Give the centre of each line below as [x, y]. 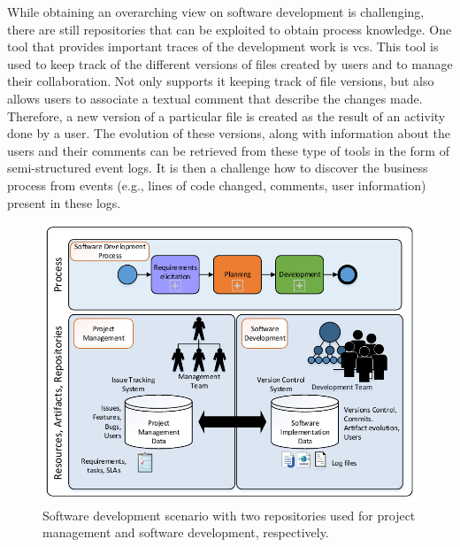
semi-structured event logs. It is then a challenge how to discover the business [218, 168]
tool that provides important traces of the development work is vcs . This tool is [223, 46]
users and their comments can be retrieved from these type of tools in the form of [228, 150]
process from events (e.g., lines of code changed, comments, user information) [217, 185]
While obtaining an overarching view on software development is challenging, [216, 12]
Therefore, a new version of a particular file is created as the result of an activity [226, 116]
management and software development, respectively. [186, 532]
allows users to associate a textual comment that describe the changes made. [215, 98]
